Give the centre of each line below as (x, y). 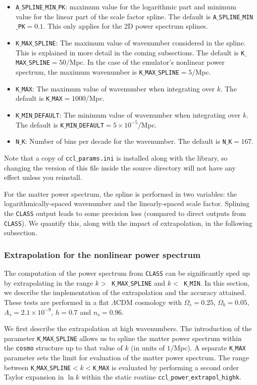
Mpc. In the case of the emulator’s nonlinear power (147, 62)
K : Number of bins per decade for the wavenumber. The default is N (124, 141)
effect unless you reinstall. (43, 177)
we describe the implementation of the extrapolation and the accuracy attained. (125, 292)
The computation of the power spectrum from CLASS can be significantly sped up (127, 273)
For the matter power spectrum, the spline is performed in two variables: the (121, 193)
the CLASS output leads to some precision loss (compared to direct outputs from (125, 213)
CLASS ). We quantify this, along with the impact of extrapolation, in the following (128, 223)
